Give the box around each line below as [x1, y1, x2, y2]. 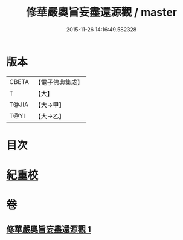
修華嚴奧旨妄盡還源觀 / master [26, 5, 177, 19]
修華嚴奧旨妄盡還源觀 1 [6, 224, 92, 235]
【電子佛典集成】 [34, 78, 83, 86]
